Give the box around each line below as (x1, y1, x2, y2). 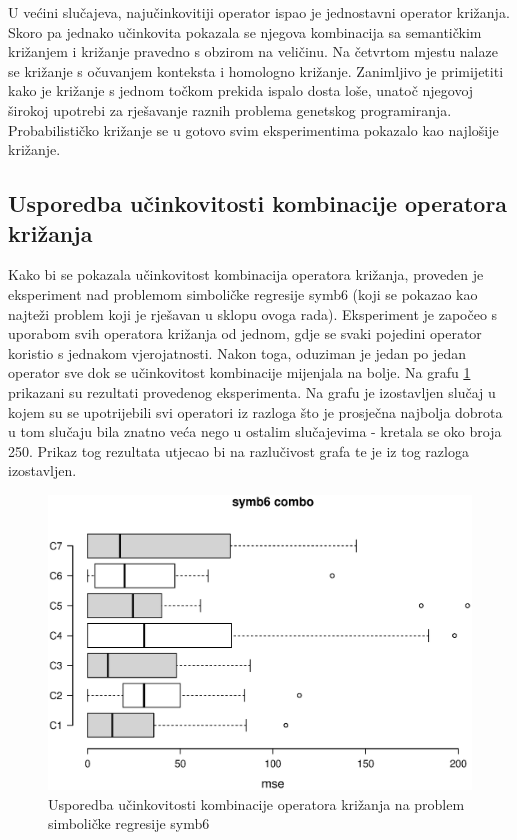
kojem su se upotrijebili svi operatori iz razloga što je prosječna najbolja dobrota (8, 401, 503, 422)
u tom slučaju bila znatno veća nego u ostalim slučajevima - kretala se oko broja (8, 421, 502, 442)
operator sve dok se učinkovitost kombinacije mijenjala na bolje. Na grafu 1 (8, 362, 471, 383)
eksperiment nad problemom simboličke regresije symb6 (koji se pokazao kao (8, 283, 478, 304)
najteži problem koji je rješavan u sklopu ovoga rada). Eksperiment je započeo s (8, 303, 498, 324)
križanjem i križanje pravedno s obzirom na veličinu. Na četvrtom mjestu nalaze (8, 41, 498, 62)
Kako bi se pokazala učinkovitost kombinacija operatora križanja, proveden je (8, 264, 484, 285)
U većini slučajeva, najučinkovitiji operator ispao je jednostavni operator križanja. (8, 2, 510, 22)
